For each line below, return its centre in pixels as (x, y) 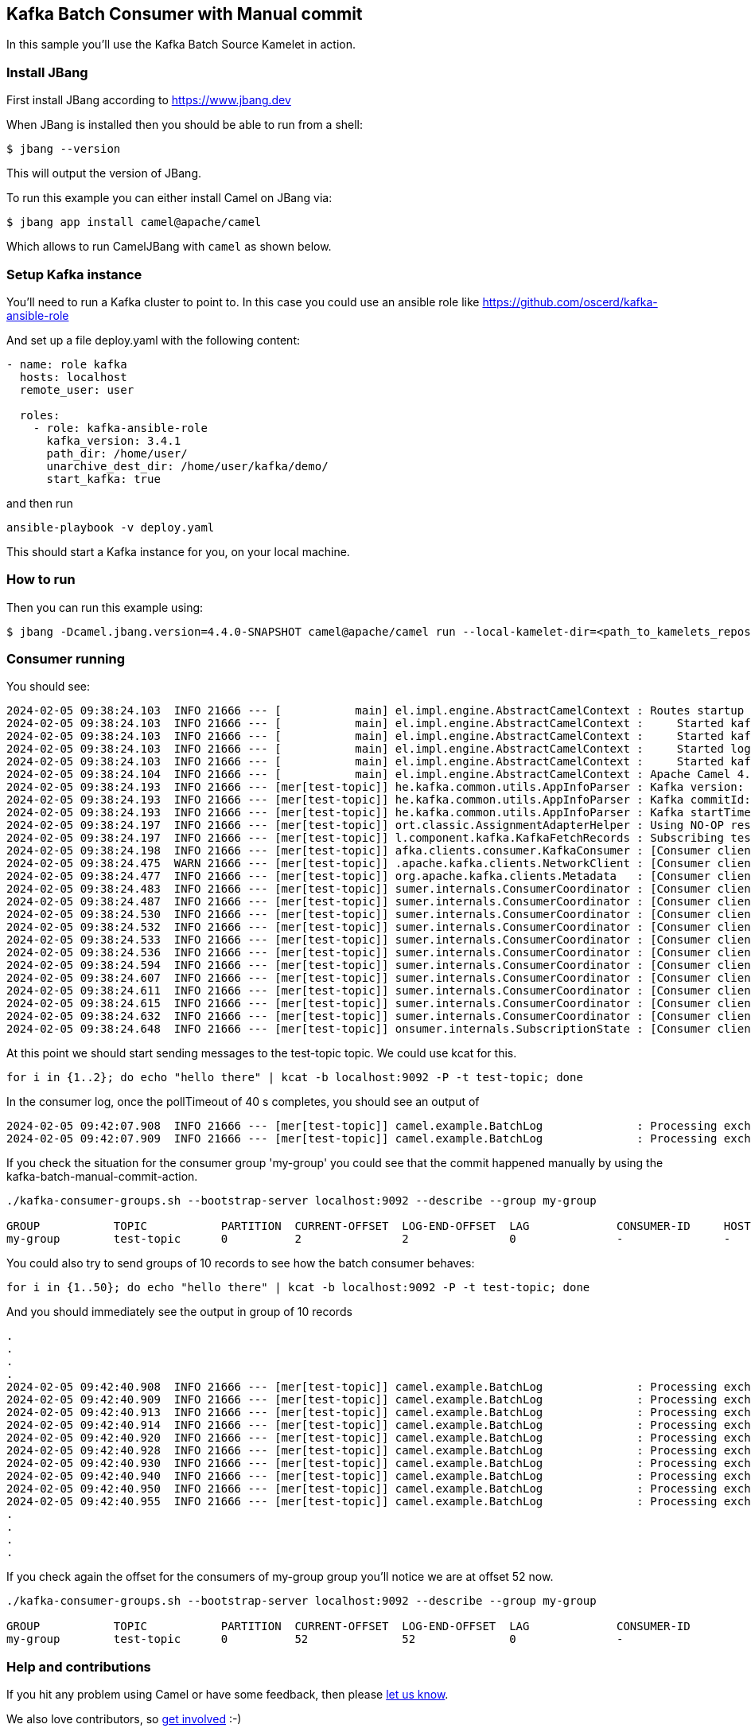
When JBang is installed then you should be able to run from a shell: (185, 125)
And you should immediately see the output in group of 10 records (179, 1312)
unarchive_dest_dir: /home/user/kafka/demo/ (187, 466)
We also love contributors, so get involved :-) (124, 1719)
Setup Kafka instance (74, 274)
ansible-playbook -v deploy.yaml (111, 527)
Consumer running (66, 659)
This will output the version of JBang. (104, 173)
